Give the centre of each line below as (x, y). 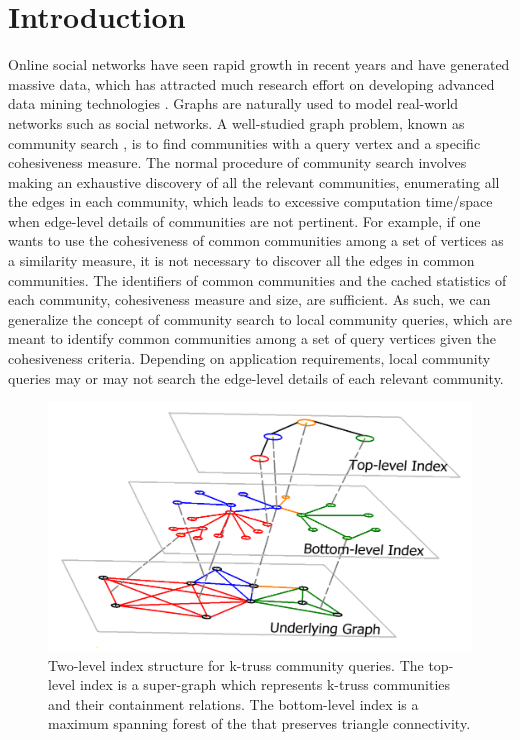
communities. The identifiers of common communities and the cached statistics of (257, 279)
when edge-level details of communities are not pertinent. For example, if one (244, 220)
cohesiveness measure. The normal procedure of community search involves (237, 162)
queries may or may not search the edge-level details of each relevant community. (256, 377)
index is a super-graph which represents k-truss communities (265, 684)
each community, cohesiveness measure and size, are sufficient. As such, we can (249, 299)
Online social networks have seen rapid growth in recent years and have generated (259, 64)
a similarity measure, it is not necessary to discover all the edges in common (241, 260)
